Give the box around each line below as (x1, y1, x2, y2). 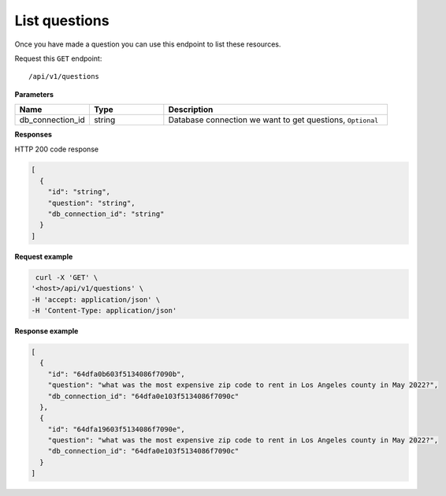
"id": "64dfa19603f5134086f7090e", (47, 424, 185, 434)
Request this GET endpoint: (14, 54, 102, 63)
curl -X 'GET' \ (35, 273, 98, 282)
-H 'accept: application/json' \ (31, 295, 161, 304)
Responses (14, 130, 53, 140)
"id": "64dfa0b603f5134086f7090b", (47, 369, 185, 379)
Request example (14, 252, 73, 261)
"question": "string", (47, 198, 136, 207)
